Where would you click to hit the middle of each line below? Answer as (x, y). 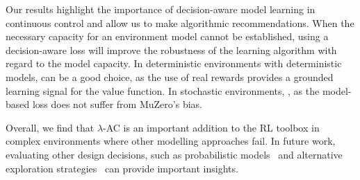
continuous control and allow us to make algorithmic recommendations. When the (180, 22)
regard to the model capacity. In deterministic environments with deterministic (174, 63)
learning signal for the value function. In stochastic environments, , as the (163, 90)
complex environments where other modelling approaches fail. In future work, (171, 141)
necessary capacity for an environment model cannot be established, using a (167, 36)
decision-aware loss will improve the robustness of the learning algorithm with (171, 49)
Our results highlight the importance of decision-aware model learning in (161, 9)
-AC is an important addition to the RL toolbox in (211, 127)
